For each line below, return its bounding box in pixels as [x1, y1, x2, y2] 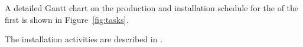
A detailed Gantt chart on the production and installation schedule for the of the [5, 2, 299, 14]
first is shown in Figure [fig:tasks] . [5, 13, 129, 25]
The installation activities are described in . [5, 33, 163, 45]
